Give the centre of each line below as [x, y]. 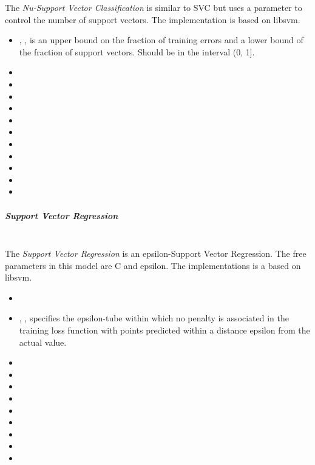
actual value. [43, 342]
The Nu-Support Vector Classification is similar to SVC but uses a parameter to [154, 7]
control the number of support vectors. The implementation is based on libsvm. [153, 19]
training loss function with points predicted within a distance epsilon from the [164, 330]
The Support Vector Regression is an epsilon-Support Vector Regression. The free [156, 253]
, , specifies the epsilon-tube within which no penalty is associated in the [154, 318]
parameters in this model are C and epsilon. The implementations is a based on [153, 265]
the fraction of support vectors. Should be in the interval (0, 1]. [137, 51]
